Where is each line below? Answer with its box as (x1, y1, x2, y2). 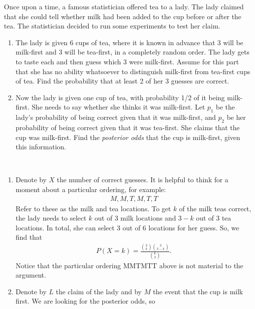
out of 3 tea (196, 213, 231, 223)
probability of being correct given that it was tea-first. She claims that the (15, 122, 240, 132)
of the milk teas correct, (179, 203, 252, 213)
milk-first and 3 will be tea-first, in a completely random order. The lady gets (15, 47, 250, 57)
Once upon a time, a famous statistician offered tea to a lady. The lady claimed (4, 1, 244, 11)
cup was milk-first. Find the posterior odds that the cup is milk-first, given (15, 132, 240, 142)
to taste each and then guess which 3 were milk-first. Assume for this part (15, 56, 239, 66)
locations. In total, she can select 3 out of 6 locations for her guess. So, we (15, 222, 239, 232)
